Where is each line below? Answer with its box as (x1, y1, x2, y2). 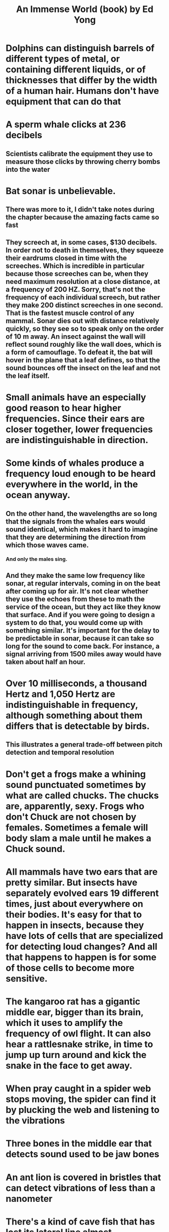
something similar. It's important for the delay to (6, 626, 160, 635)
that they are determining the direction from (6, 533, 146, 541)
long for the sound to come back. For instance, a (6, 642, 160, 650)
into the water (6, 165, 50, 174)
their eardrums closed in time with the (6, 254, 127, 262)
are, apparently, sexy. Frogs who (6, 800, 144, 812)
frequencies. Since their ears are (6, 413, 145, 424)
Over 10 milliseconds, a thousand (6, 678, 147, 689)
